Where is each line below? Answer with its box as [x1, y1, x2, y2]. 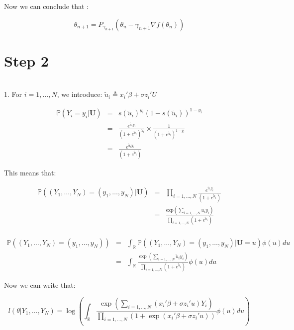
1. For [4, 89, 22, 99]
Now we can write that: [4, 279, 76, 290]
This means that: [4, 167, 56, 177]
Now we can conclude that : [4, 1, 89, 11]
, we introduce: [57, 89, 102, 99]
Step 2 [4, 50, 49, 71]
